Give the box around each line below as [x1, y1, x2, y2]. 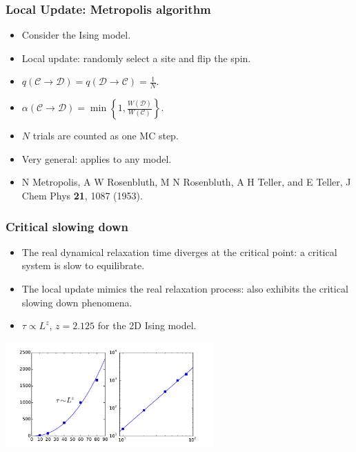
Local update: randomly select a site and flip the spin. [21, 50, 251, 65]
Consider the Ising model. [21, 28, 131, 42]
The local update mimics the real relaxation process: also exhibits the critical [21, 282, 348, 296]
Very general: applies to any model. [21, 151, 172, 166]
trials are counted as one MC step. [32, 128, 179, 143]
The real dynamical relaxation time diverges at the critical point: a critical [21, 244, 337, 259]
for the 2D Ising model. [97, 318, 197, 333]
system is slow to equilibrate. [21, 258, 145, 273]
